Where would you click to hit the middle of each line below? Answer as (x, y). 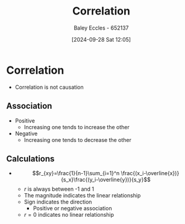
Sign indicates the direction (58, 202)
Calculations (30, 158)
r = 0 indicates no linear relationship (69, 215)
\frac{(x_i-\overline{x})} (150, 173)
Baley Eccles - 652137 (101, 28)
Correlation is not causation (49, 87)
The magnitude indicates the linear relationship (82, 196)
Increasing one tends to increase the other (77, 127)
